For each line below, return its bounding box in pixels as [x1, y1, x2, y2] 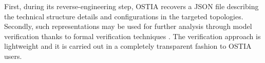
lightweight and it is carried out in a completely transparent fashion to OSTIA [4, 41, 252, 51]
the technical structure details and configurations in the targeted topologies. [4, 11, 243, 21]
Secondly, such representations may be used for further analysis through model [4, 21, 252, 31]
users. [4, 50, 22, 61]
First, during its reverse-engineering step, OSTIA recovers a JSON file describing [4, 1, 259, 11]
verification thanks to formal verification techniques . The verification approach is [4, 30, 261, 41]
